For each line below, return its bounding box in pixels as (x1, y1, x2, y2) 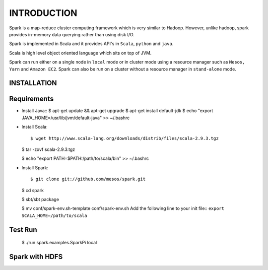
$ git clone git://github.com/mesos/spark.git (30, 176, 146, 182)
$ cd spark (21, 187, 44, 193)
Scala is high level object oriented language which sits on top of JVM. (9, 50, 152, 56)
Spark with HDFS (9, 252, 63, 261)
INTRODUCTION (9, 7, 77, 18)
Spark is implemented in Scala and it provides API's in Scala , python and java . (9, 41, 174, 47)
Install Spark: (21, 164, 49, 171)
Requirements (9, 95, 54, 103)
